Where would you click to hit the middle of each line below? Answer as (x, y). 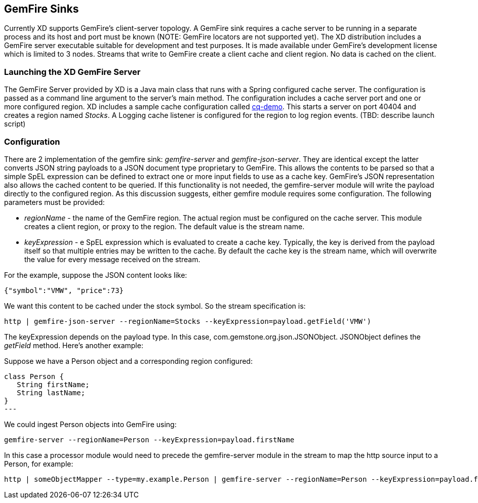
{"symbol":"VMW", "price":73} (64, 290)
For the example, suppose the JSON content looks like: (96, 275)
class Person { (34, 376)
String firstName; (53, 384)
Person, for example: (39, 464)
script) (15, 124)
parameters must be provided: (54, 202)
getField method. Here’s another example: (74, 345)
